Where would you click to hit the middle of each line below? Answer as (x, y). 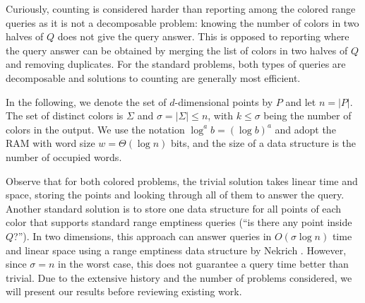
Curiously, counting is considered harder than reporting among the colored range (181, 8)
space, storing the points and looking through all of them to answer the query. (175, 195)
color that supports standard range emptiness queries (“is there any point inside (179, 222)
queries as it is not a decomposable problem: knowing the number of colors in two (182, 22)
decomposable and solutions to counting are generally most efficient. (153, 77)
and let (301, 101)
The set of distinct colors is (65, 115)
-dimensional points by (224, 101)
